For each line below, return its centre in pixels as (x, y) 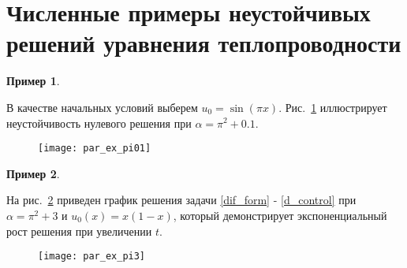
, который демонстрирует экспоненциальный (280, 215)
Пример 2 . (33, 173)
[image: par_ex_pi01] (95, 149)
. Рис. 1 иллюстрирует (333, 107)
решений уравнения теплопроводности (204, 43)
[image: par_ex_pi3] (92, 257)
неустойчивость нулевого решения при (99, 123)
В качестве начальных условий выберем (102, 107)
